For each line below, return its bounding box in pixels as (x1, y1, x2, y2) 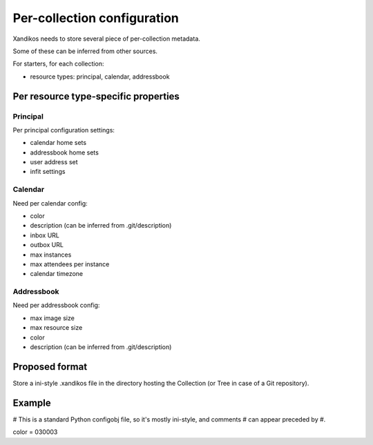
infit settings (30, 168, 66, 176)
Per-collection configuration (12, 10, 180, 26)
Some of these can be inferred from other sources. (12, 47, 158, 55)
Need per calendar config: (12, 199, 88, 207)
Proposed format (12, 361, 88, 373)
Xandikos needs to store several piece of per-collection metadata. (12, 34, 200, 43)
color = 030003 (12, 428, 58, 436)
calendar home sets (30, 139, 86, 147)
